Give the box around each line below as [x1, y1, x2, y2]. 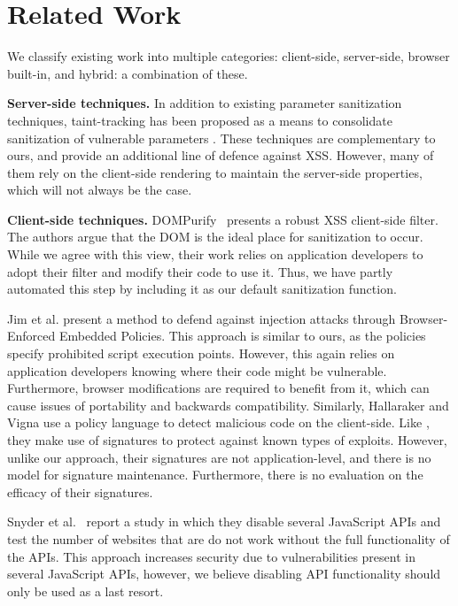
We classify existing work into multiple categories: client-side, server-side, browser [7, 47, 450, 65]
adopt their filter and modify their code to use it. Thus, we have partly [7, 262, 393, 280]
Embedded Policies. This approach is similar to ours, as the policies [58, 326, 426, 345]
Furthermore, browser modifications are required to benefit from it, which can [7, 379, 430, 397]
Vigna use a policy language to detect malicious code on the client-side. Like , [7, 413, 430, 432]
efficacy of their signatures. [7, 482, 153, 501]
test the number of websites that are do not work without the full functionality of [7, 529, 450, 548]
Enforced [7, 326, 56, 345]
